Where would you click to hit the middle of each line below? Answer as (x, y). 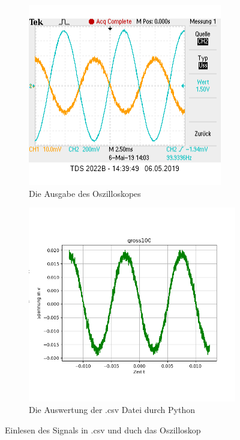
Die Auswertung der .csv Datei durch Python (112, 410)
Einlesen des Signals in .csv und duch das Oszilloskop (103, 429)
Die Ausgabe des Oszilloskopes (85, 193)
